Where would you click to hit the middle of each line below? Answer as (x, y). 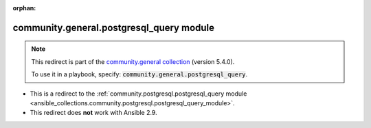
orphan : (24, 8)
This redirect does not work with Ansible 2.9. (93, 113)
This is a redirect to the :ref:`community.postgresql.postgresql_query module (138, 94)
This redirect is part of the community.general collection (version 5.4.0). (133, 61)
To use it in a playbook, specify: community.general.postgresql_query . (139, 74)
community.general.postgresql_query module (114, 28)
